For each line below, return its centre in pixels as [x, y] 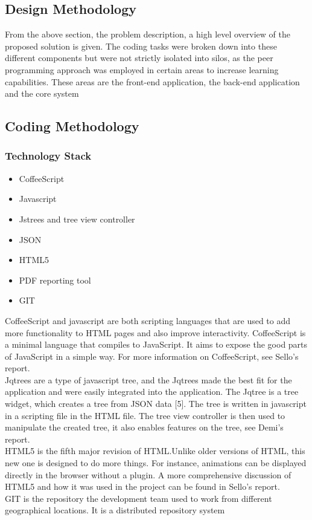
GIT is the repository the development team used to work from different [138, 498]
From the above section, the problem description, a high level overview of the [148, 34]
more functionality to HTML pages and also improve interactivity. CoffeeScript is [155, 332]
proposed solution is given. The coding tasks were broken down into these [141, 46]
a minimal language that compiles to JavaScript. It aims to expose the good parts [156, 344]
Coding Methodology [72, 126]
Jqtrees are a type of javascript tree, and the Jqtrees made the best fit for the [148, 379]
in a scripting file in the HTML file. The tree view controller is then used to [145, 415]
